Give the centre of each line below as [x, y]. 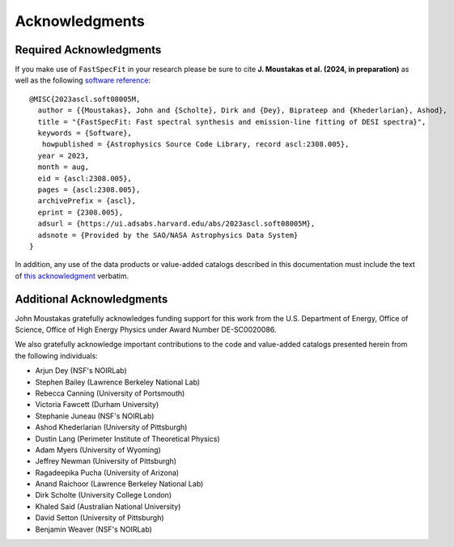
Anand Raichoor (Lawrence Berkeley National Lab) [119, 484]
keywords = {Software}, [85, 133]
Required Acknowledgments [88, 50]
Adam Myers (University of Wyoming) [98, 450]
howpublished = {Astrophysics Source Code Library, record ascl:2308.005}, [195, 144]
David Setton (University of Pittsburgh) [100, 518]
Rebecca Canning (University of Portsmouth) [110, 393]
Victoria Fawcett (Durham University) [97, 405]
